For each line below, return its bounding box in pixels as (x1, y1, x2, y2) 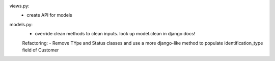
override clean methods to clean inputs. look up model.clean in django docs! (35, 31, 196, 37)
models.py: (9, 21, 33, 27)
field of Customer (22, 47, 59, 53)
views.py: (9, 3, 30, 9)
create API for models (26, 12, 72, 18)
